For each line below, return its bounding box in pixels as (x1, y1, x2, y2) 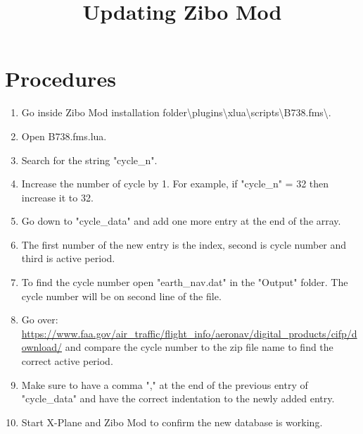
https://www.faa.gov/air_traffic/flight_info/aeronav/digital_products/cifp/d (21, 325, 357, 340)
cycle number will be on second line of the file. (21, 288, 222, 303)
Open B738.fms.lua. (21, 128, 107, 143)
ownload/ (21, 340, 62, 354)
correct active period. (21, 354, 113, 368)
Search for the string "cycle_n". (21, 152, 158, 167)
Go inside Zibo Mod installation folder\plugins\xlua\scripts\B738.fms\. (21, 105, 331, 120)
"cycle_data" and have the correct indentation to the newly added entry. (21, 391, 335, 406)
